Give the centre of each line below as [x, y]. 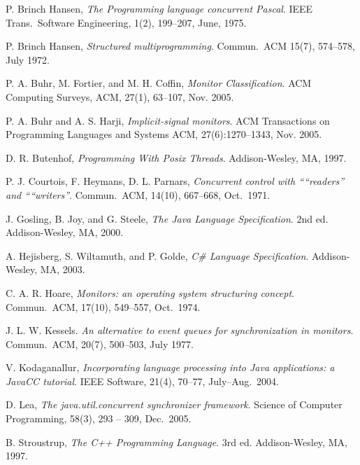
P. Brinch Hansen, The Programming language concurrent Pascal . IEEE [159, 8]
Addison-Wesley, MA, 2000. [65, 232]
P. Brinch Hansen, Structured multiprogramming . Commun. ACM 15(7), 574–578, [180, 46]
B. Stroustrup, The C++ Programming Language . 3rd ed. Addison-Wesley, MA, [177, 442]
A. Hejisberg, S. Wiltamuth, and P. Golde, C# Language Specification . [157, 255]
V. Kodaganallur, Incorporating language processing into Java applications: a [170, 367]
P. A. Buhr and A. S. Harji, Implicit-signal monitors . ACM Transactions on [168, 120]
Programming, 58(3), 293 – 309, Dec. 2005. [99, 418]
